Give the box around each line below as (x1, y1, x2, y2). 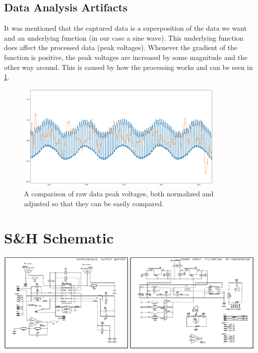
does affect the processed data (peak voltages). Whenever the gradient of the (4, 42, 238, 53)
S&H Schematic (4, 227, 114, 247)
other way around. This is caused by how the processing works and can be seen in (4, 61, 253, 72)
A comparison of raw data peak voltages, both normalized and (24, 188, 214, 199)
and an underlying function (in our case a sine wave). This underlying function (4, 32, 244, 43)
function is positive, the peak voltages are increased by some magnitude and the (4, 52, 248, 62)
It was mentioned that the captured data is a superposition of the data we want (4, 23, 247, 33)
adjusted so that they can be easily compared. (24, 198, 164, 209)
